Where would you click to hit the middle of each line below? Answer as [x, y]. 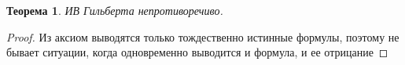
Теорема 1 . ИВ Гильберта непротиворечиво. [115, 10]
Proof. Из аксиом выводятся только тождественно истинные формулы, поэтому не [203, 36]
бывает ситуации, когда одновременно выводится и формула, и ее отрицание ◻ [197, 52]
